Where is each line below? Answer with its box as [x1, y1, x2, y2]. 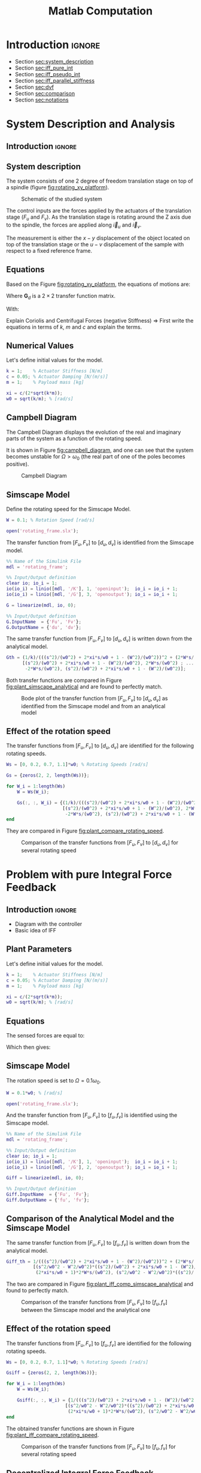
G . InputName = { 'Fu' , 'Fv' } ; [6, 619, 82, 625]
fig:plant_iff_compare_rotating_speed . [6, 1431, 99, 1438]
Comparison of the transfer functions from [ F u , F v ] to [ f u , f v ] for [21, 1443, 176, 1451]
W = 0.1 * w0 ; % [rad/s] [6, 1090, 63, 1096]
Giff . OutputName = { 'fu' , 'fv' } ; [6, 1197, 90, 1203]
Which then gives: [6, 1043, 51, 1051]
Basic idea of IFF [14, 927, 57, 934]
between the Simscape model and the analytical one [21, 1307, 151, 1313]
